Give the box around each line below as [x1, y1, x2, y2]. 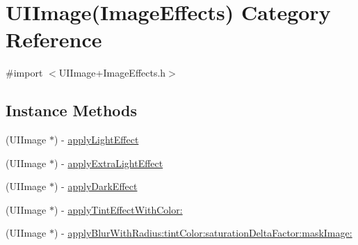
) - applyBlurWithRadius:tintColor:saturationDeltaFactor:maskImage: [54, 226, 352, 240]
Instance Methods [6, 100, 137, 121]
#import [6, 65, 43, 80]
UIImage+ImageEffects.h [58, 65, 166, 80]
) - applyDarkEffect [54, 179, 138, 193]
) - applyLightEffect [54, 132, 139, 147]
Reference [6, 25, 102, 54]
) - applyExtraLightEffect [54, 155, 163, 170]
